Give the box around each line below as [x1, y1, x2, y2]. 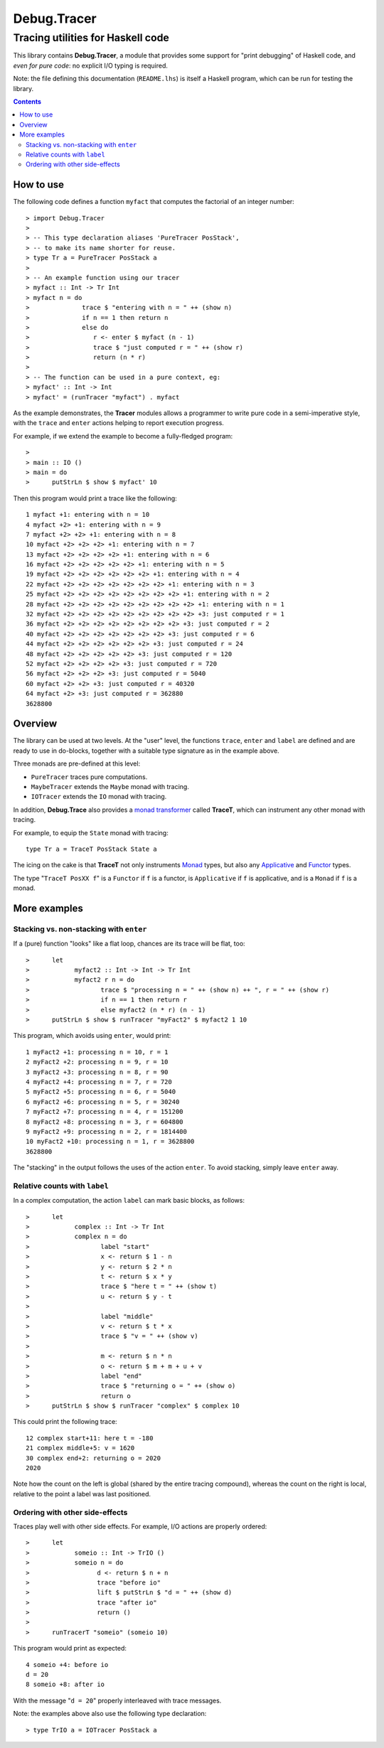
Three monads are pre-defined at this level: [13, 759, 141, 768]
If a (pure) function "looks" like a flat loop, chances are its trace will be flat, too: [13, 939, 245, 948]
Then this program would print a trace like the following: [13, 494, 177, 503]
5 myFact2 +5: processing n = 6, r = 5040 [26, 1088, 176, 1096]
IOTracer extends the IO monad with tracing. [31, 793, 167, 801]
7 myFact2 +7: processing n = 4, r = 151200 [26, 1108, 184, 1116]
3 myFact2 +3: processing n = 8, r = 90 [26, 1068, 169, 1076]
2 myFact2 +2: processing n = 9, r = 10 [26, 1058, 169, 1066]
